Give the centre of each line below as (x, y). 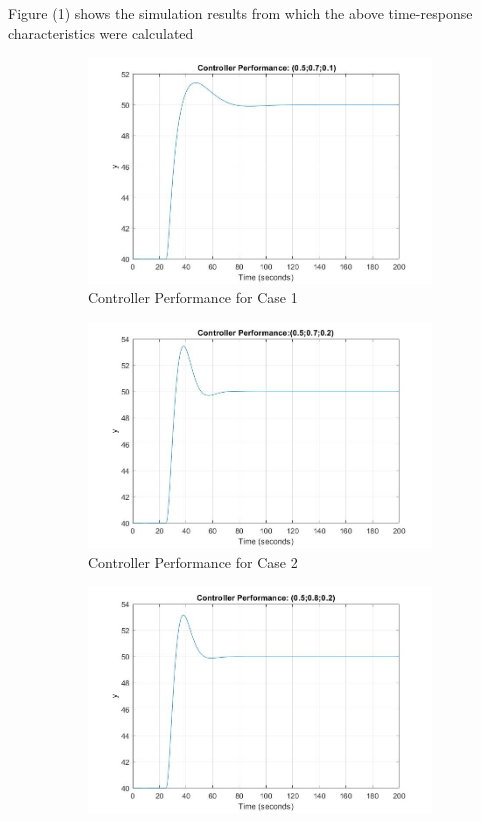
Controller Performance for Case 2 (193, 562)
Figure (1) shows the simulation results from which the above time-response (240, 13)
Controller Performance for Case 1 (193, 297)
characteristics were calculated (101, 32)
